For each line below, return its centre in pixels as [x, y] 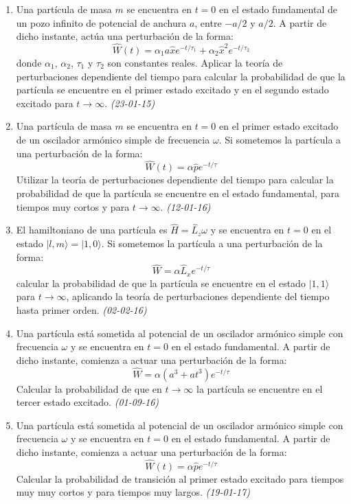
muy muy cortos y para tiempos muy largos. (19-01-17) [133, 492]
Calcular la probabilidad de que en [89, 388]
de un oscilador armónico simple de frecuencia [113, 139]
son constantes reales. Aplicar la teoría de [195, 62]
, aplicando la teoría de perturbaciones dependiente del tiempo [198, 296]
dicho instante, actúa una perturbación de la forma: [125, 36]
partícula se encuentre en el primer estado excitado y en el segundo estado [172, 90]
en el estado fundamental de [278, 9]
